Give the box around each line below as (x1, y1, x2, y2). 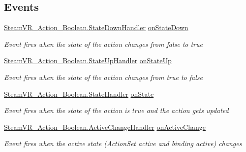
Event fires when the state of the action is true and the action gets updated (4, 105, 229, 115)
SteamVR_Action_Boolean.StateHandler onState (4, 88, 154, 99)
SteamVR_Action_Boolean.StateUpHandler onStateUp (4, 55, 172, 66)
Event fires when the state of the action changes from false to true (4, 38, 203, 49)
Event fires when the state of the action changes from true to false (4, 72, 203, 82)
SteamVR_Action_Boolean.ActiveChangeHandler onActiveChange (4, 121, 206, 132)
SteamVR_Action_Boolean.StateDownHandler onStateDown (4, 22, 188, 33)
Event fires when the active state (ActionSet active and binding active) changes (4, 138, 242, 149)
